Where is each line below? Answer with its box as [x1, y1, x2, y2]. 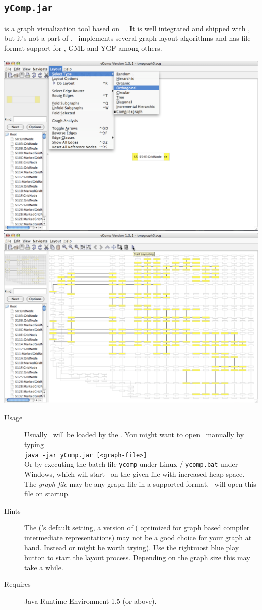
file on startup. [24, 488, 70, 499]
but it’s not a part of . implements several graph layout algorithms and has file [4, 33, 251, 43]
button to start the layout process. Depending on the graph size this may [24, 552, 250, 563]
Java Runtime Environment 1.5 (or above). [24, 596, 157, 606]
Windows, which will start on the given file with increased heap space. [24, 469, 245, 479]
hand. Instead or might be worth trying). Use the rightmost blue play [24, 542, 239, 552]
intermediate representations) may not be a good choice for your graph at [24, 532, 252, 543]
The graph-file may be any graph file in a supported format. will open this [24, 478, 256, 489]
